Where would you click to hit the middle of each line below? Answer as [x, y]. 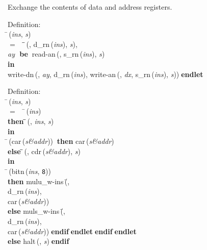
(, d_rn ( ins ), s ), [52, 44]
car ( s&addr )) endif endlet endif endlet [72, 231]
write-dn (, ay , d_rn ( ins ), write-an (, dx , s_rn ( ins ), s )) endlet [106, 74]
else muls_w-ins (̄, [36, 211]
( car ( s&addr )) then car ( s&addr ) [61, 141]
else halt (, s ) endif [38, 241]
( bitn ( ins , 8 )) [30, 171]
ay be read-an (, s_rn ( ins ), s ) [56, 54]
